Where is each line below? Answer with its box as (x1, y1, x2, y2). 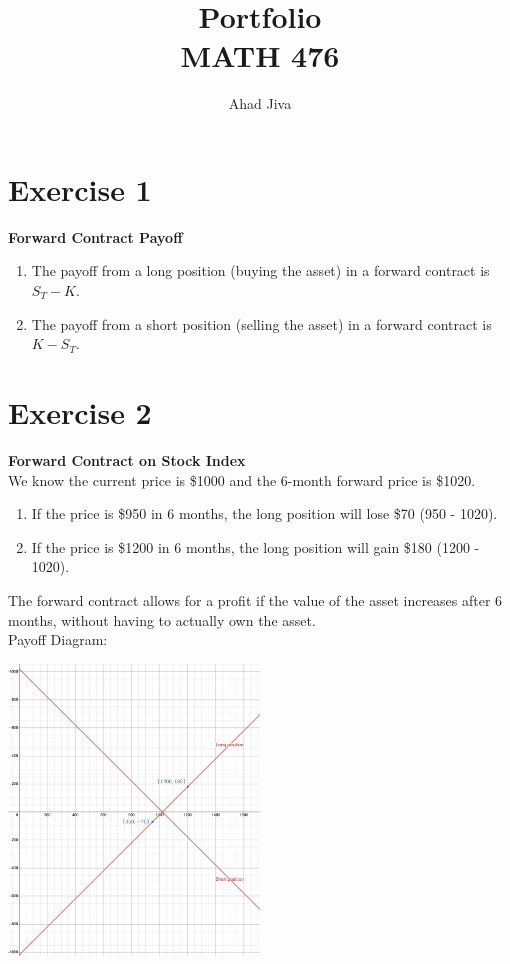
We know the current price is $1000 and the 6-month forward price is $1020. (8, 469, 476, 490)
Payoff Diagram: (8, 629, 108, 650)
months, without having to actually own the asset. (8, 609, 316, 630)
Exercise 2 (8, 392, 152, 432)
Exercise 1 (8, 168, 152, 209)
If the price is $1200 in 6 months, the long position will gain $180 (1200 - (31, 536, 480, 557)
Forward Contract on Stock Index (8, 449, 246, 470)
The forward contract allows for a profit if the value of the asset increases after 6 (8, 589, 503, 610)
